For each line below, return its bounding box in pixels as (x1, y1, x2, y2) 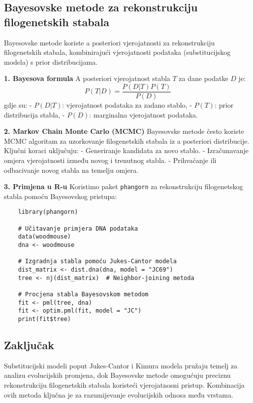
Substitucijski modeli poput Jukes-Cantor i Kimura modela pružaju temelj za (4, 360, 238, 370)
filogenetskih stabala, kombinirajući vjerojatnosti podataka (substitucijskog (4, 47, 231, 57)
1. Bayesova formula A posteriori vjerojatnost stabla (4, 73, 170, 83)
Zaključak (4, 337, 54, 353)
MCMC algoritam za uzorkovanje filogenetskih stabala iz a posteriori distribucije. (4, 135, 250, 146)
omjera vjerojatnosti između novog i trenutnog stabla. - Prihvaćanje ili (4, 155, 217, 165)
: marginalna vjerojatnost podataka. (89, 109, 198, 120)
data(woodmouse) (18, 233, 71, 241)
